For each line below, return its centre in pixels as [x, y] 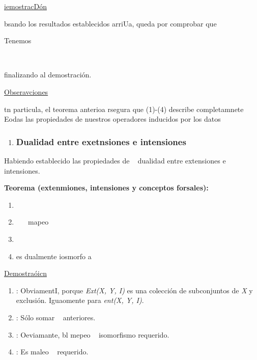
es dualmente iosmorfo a [54, 256]
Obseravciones [26, 91]
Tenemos [18, 40]
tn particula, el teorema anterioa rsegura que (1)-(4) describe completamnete [124, 109]
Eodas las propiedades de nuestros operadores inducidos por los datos [112, 119]
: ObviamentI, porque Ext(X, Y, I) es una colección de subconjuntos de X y [134, 290]
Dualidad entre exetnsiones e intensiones [101, 141]
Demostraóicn [25, 273]
